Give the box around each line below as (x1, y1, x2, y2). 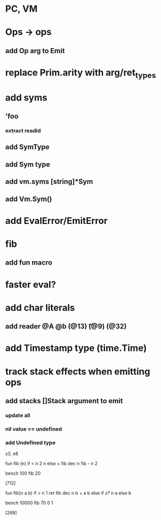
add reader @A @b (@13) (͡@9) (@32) (5, 322, 127, 331)
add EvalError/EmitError (5, 215, 108, 226)
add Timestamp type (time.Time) (5, 342, 147, 354)
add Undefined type (5, 439, 56, 446)
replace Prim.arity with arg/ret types (5, 67, 156, 80)
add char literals (5, 302, 75, 313)
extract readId (5, 127, 41, 135)
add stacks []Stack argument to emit (5, 397, 123, 405)
